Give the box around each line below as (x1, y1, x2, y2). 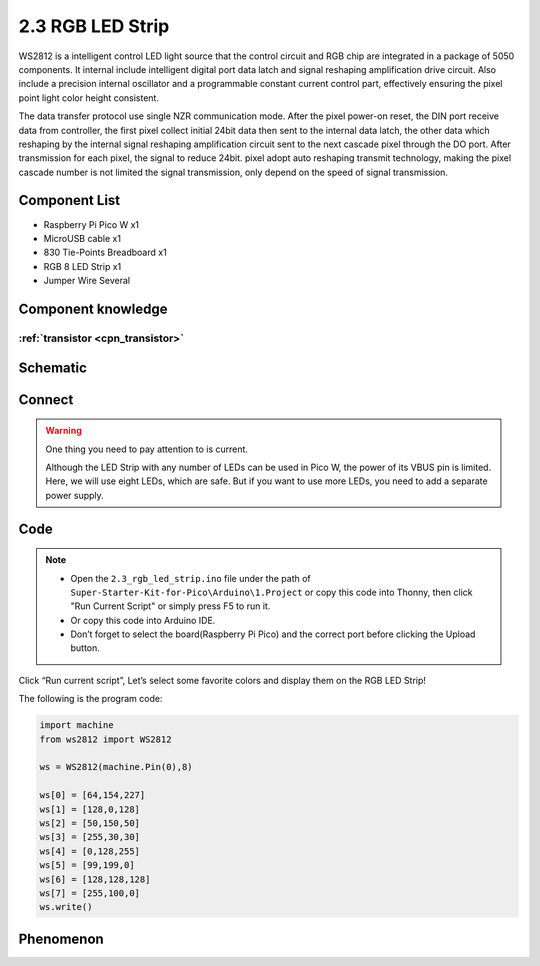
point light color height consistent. (18, 91, 160, 104)
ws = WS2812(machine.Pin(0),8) (39, 761, 194, 773)
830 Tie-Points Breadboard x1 (43, 246, 167, 259)
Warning (45, 425, 82, 437)
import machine (39, 720, 114, 731)
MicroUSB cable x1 (43, 232, 122, 244)
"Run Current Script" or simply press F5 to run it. (70, 600, 271, 612)
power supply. (45, 489, 104, 501)
